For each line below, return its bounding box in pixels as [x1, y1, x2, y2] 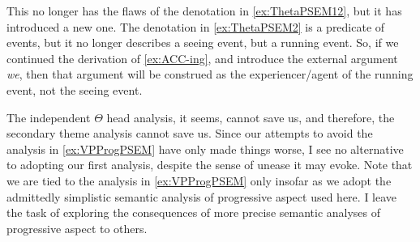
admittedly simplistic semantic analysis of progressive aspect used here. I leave [6, 188, 397, 205]
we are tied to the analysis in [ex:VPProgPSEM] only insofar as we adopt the [6, 172, 392, 189]
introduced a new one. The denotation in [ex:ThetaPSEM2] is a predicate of [6, 18, 385, 35]
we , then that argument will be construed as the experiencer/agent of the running [6, 66, 414, 83]
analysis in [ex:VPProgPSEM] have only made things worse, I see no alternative [6, 140, 404, 157]
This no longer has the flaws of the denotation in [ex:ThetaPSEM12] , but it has [6, 2, 402, 19]
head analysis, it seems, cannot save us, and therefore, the [106, 108, 395, 125]
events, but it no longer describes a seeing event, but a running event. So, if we [6, 34, 399, 51]
